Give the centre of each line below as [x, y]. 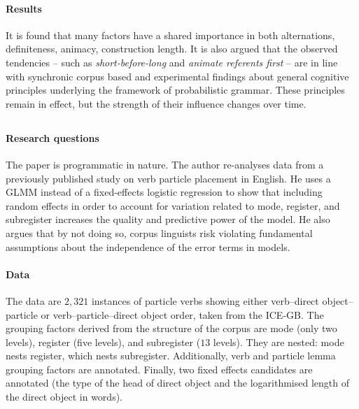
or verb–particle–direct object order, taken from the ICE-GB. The [182, 314]
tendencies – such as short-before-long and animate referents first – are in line [172, 62]
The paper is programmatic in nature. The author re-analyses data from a [165, 164]
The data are [34, 300]
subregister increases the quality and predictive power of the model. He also [168, 219]
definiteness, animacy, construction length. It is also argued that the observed [172, 49]
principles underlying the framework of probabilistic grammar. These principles [175, 90]
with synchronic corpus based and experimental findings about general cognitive [177, 76]
